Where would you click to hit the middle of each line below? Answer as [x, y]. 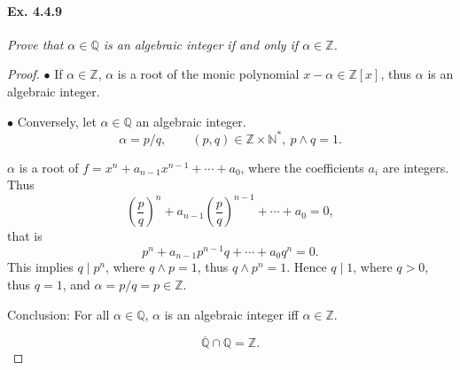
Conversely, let [57, 121]
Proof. [23, 74]
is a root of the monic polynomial [208, 74]
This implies [40, 267]
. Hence [307, 267]
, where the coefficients [302, 167]
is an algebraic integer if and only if [201, 44]
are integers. [416, 167]
